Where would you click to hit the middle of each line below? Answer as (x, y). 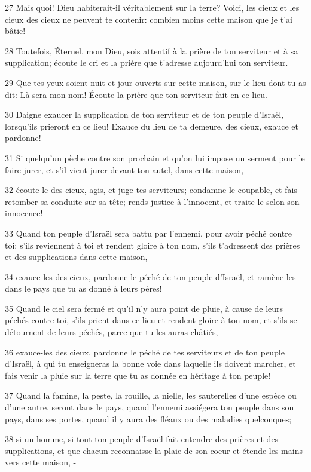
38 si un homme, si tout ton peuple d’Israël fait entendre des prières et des (142, 439)
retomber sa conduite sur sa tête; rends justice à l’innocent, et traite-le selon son (152, 201)
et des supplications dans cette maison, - (79, 257)
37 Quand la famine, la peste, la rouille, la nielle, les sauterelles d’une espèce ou (151, 395)
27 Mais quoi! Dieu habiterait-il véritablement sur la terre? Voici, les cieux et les (152, 7)
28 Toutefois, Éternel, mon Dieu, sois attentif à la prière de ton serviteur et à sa (152, 50)
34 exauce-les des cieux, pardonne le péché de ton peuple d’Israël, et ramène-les (150, 276)
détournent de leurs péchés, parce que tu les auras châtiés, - (114, 332)
